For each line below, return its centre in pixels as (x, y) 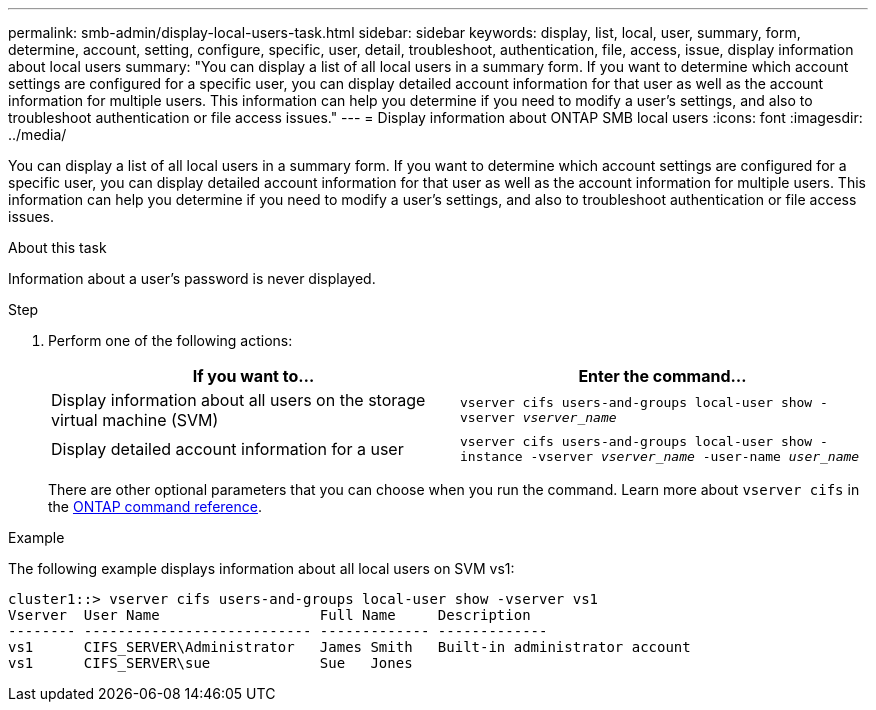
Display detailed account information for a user (227, 449)
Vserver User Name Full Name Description (269, 615)
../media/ (37, 134)
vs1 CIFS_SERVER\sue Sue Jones (210, 663)
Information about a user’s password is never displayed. (192, 278)
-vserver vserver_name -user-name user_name (695, 456)
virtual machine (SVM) (135, 420)
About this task (57, 247)
